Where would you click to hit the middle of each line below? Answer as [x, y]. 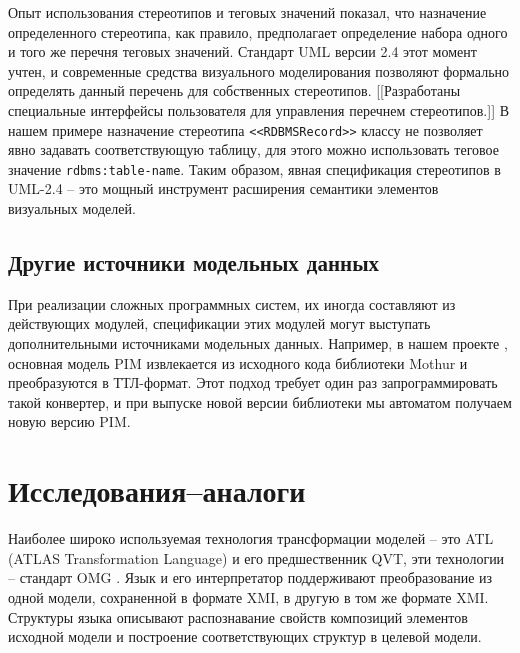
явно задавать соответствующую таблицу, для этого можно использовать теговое [253, 149]
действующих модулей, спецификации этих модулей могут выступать [219, 323]
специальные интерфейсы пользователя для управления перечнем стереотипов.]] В [259, 109]
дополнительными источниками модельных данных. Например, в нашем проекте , [258, 343]
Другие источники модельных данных [194, 262]
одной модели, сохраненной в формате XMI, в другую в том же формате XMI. [248, 596]
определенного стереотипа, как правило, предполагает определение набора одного [258, 31]
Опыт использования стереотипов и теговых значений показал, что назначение [247, 12]
